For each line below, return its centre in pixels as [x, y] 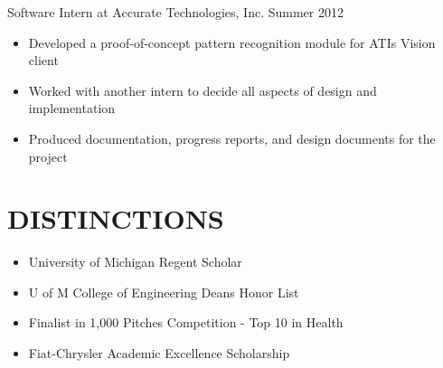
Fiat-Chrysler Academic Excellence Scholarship [159, 353]
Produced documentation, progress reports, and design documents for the [232, 138]
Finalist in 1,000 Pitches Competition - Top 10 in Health [186, 322]
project [48, 156]
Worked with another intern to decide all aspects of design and [203, 90]
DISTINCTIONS [116, 218]
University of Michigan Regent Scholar [135, 262]
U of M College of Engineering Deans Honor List [164, 292]
